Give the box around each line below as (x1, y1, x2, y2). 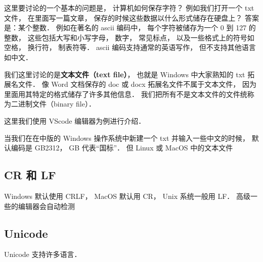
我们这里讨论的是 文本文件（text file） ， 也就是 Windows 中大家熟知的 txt (4, 69, 245, 79)
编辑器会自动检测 (18, 200, 75, 211)
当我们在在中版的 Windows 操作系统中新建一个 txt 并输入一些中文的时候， (4, 132, 250, 143)
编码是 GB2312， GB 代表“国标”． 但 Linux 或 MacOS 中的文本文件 (11, 142, 233, 153)
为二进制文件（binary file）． (4, 98, 96, 109)
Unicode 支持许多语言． (4, 249, 81, 259)
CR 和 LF (4, 167, 56, 183)
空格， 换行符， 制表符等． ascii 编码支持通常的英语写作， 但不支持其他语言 (4, 42, 256, 53)
